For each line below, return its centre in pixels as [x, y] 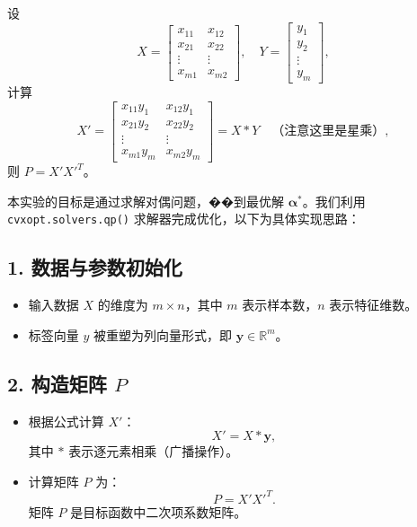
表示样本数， [280, 305]
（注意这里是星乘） [328, 132]
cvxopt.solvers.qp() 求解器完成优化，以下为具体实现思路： [184, 219]
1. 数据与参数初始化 [95, 267]
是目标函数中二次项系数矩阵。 [159, 511]
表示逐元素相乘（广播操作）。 [154, 451]
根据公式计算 [66, 421]
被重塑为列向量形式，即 [163, 334]
